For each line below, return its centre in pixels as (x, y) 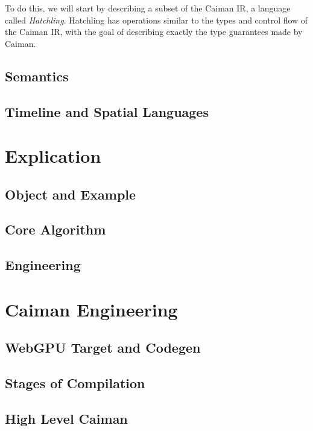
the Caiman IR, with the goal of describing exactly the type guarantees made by (154, 32)
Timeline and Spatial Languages (107, 111)
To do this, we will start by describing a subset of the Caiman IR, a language (148, 8)
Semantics (37, 76)
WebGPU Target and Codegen (103, 348)
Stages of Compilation (75, 383)
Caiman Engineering (91, 309)
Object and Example (71, 194)
